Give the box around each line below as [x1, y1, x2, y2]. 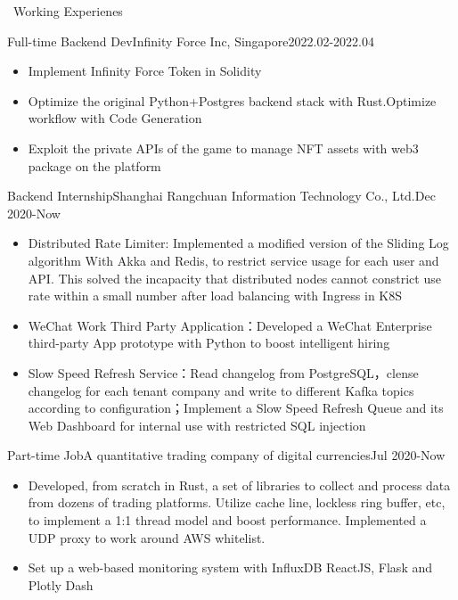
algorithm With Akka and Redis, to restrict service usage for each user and [28, 251, 439, 269]
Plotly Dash [28, 575, 94, 594]
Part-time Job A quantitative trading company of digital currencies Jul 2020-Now [7, 446, 446, 464]
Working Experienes [12, 2, 123, 20]
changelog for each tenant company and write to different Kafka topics [28, 381, 414, 399]
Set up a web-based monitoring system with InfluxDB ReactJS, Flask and [28, 558, 433, 577]
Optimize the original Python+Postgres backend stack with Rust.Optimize [28, 91, 437, 110]
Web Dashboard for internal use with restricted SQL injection [28, 415, 366, 434]
